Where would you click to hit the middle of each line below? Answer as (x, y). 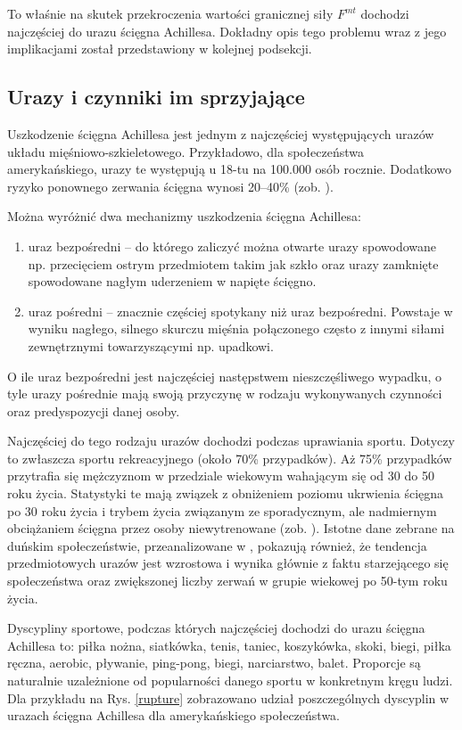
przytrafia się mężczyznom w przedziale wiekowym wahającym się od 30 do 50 (221, 476)
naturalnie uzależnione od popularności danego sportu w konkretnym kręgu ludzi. (230, 681)
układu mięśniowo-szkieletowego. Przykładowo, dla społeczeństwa (186, 151)
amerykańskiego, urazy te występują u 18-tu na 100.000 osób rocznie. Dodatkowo (229, 169)
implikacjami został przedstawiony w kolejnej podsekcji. (160, 49)
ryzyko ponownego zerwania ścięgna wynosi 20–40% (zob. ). (170, 186)
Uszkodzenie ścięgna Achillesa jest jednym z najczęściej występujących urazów (221, 133)
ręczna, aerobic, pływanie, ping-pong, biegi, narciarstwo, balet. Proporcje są (214, 663)
